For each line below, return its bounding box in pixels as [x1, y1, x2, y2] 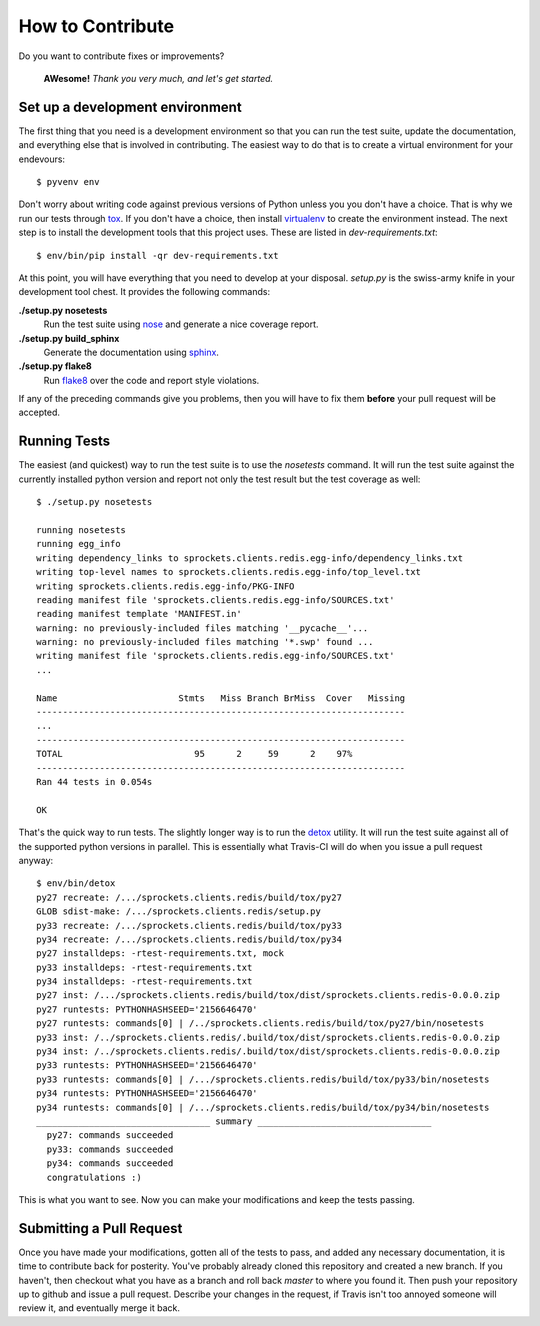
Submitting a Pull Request [18, 1220, 183, 1237]
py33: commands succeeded [46, 1143, 174, 1155]
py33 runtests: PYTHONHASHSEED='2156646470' [36, 1060, 259, 1071]
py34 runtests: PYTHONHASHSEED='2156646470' [36, 1088, 259, 1099]
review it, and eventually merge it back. [18, 1302, 180, 1314]
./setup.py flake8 [18, 360, 92, 372]
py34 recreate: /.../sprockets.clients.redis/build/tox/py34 [36, 933, 342, 945]
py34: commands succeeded [46, 1158, 174, 1169]
